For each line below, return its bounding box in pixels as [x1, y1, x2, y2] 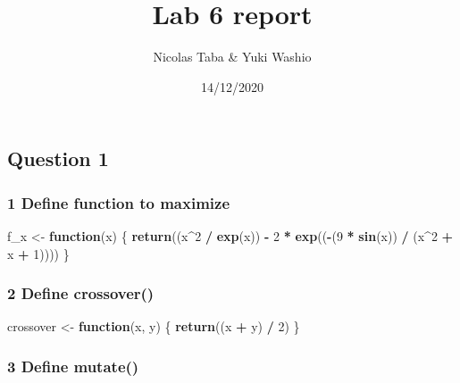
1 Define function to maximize [7, 191, 230, 213]
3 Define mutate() [7, 354, 139, 377]
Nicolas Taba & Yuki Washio [153, 47, 312, 66]
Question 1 [7, 145, 109, 172]
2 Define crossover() [7, 282, 155, 304]
